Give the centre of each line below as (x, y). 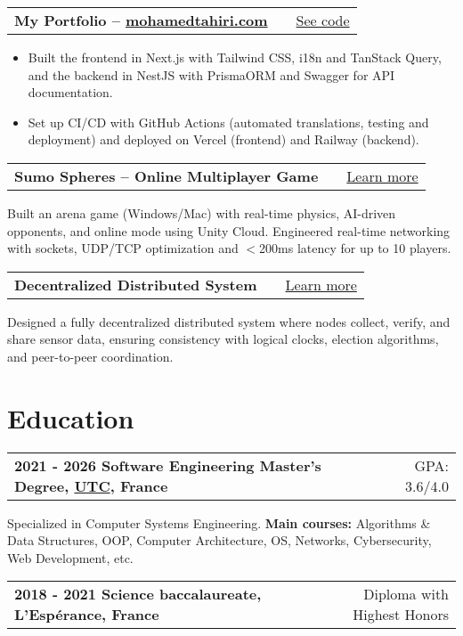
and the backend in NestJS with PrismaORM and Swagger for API (211, 74)
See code (323, 20)
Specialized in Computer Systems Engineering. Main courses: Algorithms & (219, 522)
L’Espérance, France (87, 615)
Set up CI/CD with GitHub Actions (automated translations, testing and (228, 122)
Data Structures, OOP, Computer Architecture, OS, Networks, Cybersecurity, (219, 540)
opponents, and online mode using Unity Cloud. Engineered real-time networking (229, 230)
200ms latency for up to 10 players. (355, 248)
